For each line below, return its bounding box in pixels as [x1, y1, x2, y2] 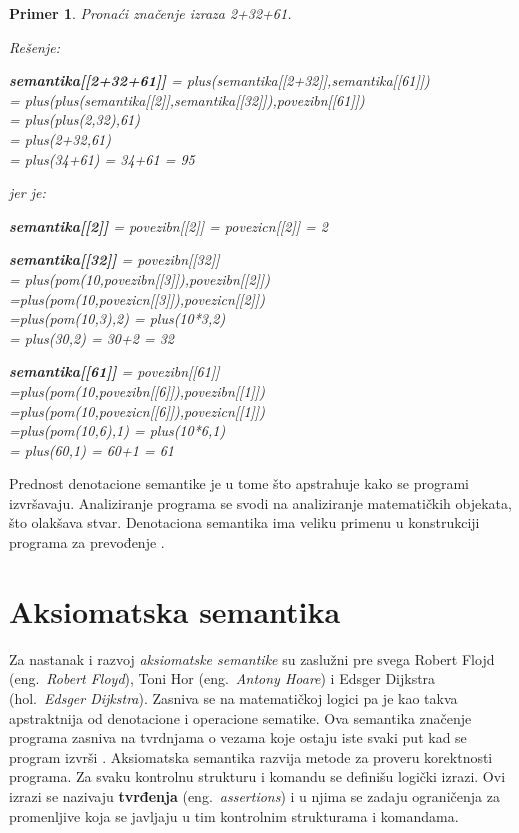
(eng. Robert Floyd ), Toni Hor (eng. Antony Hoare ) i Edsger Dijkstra [9, 668, 436, 689]
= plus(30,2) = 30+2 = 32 [9, 327, 174, 348]
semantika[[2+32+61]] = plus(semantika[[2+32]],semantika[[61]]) [9, 70, 430, 91]
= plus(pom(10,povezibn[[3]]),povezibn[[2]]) [9, 268, 270, 289]
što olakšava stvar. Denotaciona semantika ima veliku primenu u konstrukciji [9, 512, 480, 533]
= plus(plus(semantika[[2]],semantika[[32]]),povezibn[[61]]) [9, 89, 365, 110]
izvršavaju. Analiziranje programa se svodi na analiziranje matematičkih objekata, [9, 492, 512, 513]
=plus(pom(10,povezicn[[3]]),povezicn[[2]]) [9, 288, 265, 309]
